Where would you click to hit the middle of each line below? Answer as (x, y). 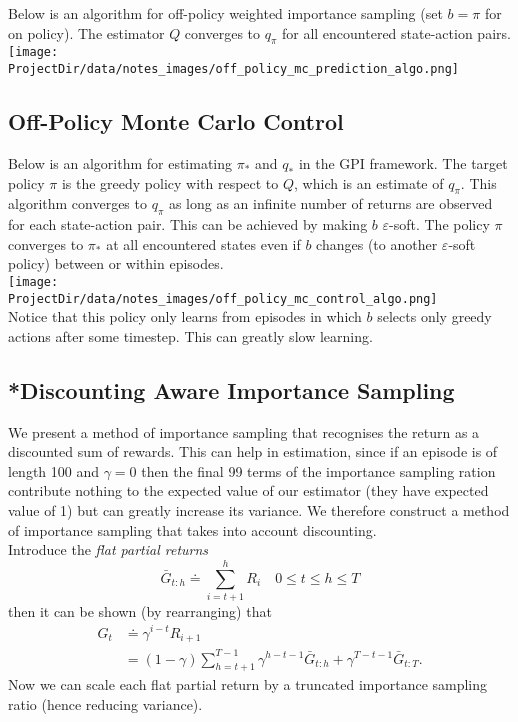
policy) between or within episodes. (116, 263)
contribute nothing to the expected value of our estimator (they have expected (248, 490)
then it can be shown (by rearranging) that (140, 610)
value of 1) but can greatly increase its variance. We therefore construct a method (259, 509)
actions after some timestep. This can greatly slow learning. (190, 335)
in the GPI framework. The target (403, 162)
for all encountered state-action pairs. (396, 32)
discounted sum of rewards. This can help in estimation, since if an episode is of (253, 451)
